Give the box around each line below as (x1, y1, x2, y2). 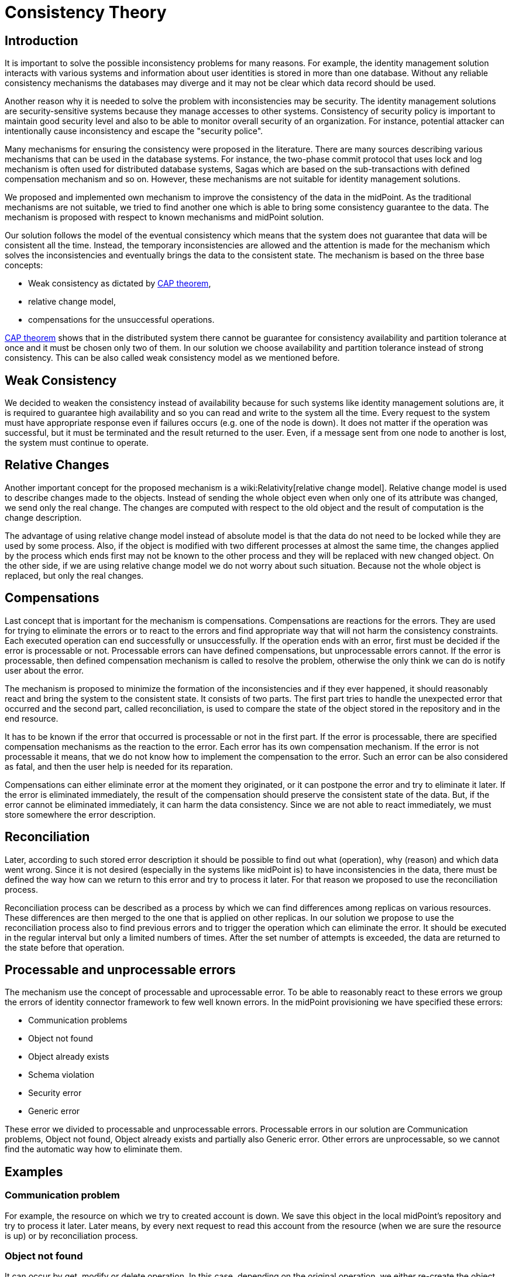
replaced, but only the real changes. (5, 570, 144, 581)
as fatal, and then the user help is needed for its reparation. (5, 761, 233, 771)
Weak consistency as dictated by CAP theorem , (28, 278, 211, 289)
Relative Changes (5, 457, 109, 473)
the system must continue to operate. (5, 438, 149, 448)
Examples (5, 1164, 63, 1179)
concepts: (5, 260, 43, 271)
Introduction (5, 33, 78, 48)
